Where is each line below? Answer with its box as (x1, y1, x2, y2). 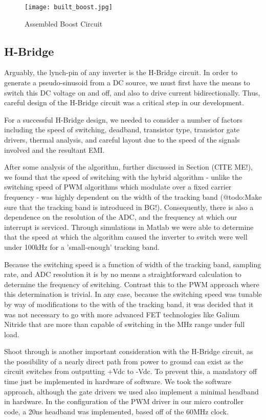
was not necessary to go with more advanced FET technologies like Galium (4, 309, 240, 319)
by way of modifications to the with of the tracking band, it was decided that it (4, 298, 254, 309)
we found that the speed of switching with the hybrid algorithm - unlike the (4, 171, 242, 182)
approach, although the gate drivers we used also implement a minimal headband (4, 386, 259, 396)
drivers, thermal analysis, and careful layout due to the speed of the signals (4, 134, 240, 145)
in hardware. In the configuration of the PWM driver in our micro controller (4, 396, 244, 407)
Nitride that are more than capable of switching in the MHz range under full (4, 319, 245, 330)
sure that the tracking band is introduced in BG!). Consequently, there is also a (4, 201, 254, 212)
